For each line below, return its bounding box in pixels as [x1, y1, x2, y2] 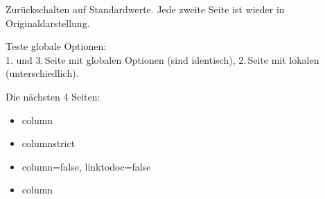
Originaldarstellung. [6, 15, 90, 30]
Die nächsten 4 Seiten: [6, 89, 100, 103]
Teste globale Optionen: [6, 39, 107, 53]
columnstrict [21, 136, 76, 150]
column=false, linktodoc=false [21, 159, 151, 173]
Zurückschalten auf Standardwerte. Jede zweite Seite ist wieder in [6, 2, 285, 16]
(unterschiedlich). [6, 66, 79, 80]
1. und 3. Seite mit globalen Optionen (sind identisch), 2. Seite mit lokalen [6, 52, 319, 67]
